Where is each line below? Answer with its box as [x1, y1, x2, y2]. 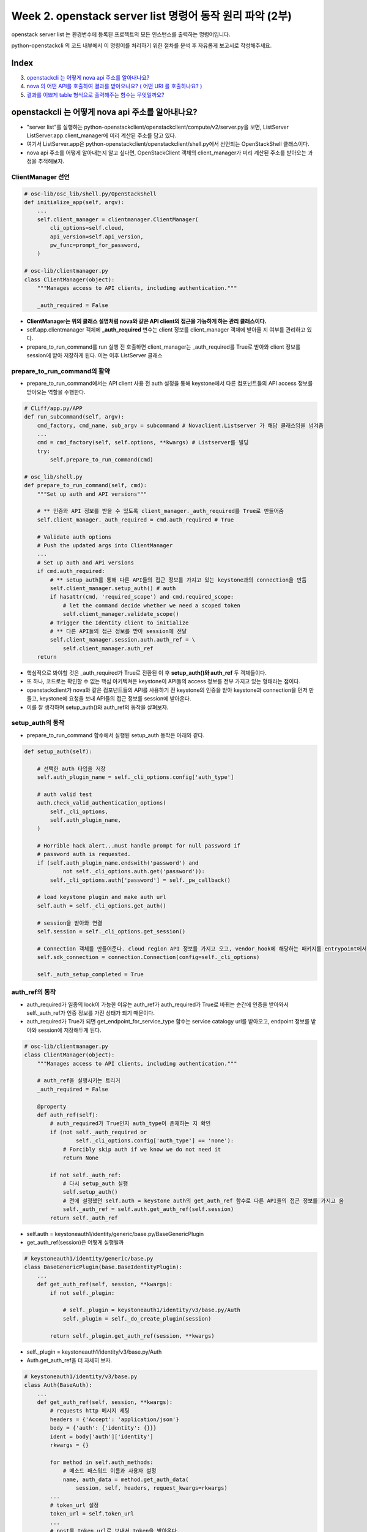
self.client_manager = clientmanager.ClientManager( [37, 216, 199, 223]
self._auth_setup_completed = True [37, 971, 144, 977]
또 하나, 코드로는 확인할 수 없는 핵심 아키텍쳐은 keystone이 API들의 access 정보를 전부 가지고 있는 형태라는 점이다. [26, 678, 301, 685]
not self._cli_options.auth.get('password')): [62, 868, 205, 875]
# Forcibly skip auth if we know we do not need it [62, 1146, 221, 1153]
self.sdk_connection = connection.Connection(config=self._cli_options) [37, 954, 260, 961]
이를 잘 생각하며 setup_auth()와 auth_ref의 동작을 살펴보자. [26, 703, 169, 711]
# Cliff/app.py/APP [24, 404, 83, 412]
